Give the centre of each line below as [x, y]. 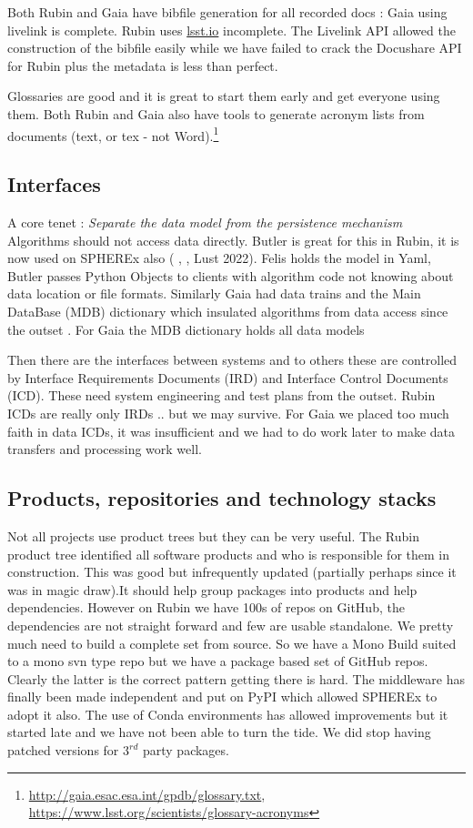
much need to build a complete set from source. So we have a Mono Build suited [232, 643]
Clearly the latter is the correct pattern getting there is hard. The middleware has [236, 678]
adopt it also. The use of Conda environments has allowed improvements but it [228, 714]
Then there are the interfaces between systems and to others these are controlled [232, 360]
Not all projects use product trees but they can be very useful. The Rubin [213, 535]
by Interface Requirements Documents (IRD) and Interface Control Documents [228, 377]
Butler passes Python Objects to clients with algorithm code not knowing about [231, 275]
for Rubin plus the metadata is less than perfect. [143, 65]
